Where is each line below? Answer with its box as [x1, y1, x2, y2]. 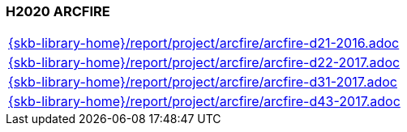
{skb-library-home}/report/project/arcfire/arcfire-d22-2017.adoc [8, 54, 401, 71]
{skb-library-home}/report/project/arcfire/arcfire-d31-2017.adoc [8, 74, 397, 91]
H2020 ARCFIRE [6, 3, 110, 19]
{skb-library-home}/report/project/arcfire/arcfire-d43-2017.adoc [8, 93, 401, 110]
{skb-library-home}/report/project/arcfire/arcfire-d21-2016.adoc [8, 35, 400, 52]
